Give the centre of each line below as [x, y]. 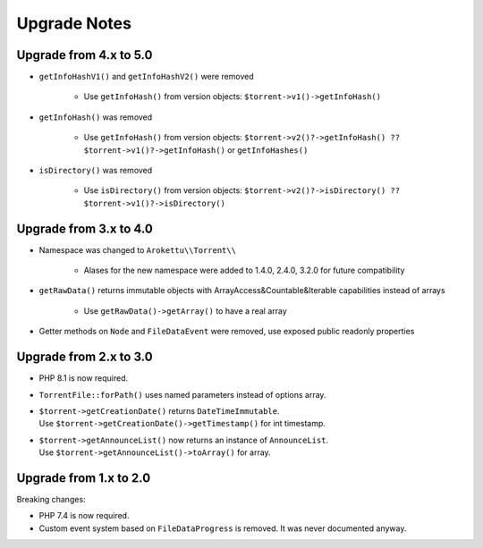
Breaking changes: [51, 500]
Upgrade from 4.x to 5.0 [85, 55]
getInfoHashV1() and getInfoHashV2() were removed [146, 77]
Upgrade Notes [74, 23]
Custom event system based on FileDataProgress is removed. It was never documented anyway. [223, 528]
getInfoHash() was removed [96, 117]
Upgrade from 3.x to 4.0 [85, 228]
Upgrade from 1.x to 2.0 [84, 478]
